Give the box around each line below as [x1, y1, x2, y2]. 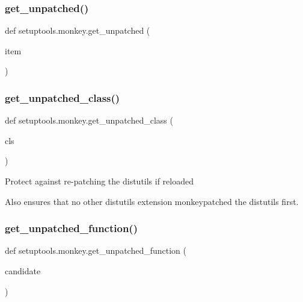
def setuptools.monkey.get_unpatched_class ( [5, 114, 173, 127]
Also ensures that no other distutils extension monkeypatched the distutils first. [5, 195, 299, 207]
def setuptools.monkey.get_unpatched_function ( [5, 244, 186, 257]
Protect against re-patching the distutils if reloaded [5, 175, 194, 187]
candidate [5, 265, 41, 277]
